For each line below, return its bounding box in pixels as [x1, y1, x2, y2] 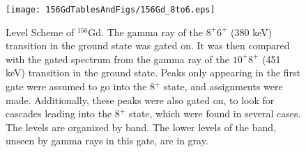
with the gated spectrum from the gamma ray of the [6, 51, 230, 66]
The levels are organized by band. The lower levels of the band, [6, 119, 276, 134]
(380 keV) [231, 24, 273, 39]
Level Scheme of [6, 24, 75, 39]
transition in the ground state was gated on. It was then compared [6, 38, 290, 53]
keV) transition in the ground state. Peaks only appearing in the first [6, 65, 301, 80]
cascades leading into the [6, 106, 112, 121]
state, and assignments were [164, 79, 283, 94]
